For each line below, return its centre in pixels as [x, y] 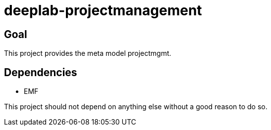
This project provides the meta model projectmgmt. [88, 53]
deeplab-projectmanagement [103, 10]
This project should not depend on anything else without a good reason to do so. [136, 107]
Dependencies [41, 72]
